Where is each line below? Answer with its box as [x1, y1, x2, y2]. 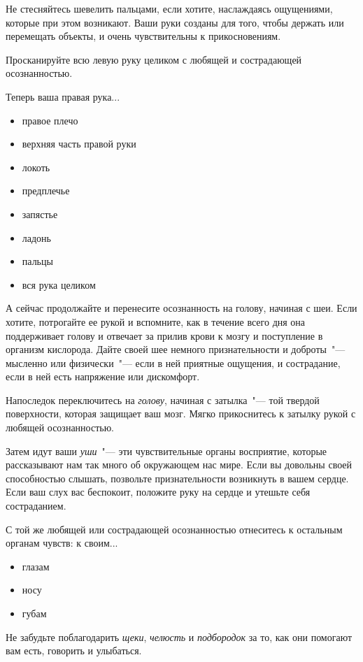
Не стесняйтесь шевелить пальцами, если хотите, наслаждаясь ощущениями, [6, 1, 333, 15]
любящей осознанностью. [6, 420, 115, 435]
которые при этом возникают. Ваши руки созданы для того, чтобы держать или [6, 15, 344, 29]
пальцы [22, 254, 53, 268]
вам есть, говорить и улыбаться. [6, 643, 142, 658]
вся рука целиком [22, 277, 96, 292]
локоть [22, 159, 50, 174]
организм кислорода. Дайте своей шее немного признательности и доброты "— [6, 342, 346, 357]
